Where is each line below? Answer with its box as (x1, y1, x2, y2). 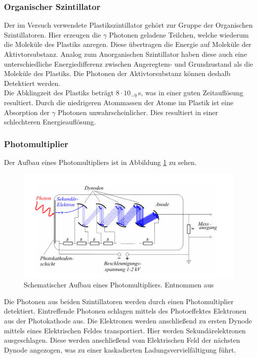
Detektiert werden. (4, 78, 61, 88)
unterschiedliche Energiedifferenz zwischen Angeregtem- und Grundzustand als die (4, 58, 254, 69)
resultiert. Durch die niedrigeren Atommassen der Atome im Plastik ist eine (4, 97, 234, 107)
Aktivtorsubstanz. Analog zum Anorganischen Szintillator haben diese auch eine (4, 49, 247, 59)
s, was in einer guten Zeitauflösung (138, 87, 244, 98)
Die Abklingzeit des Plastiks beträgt (4, 87, 114, 98)
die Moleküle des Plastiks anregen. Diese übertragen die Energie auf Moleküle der (4, 39, 252, 49)
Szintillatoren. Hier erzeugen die (4, 29, 101, 40)
